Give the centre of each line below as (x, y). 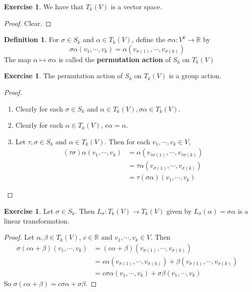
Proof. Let (19, 237)
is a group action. (195, 76)
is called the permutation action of (115, 59)
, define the (149, 39)
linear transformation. (37, 220)
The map (18, 59)
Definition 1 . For (32, 39)
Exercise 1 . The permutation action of (63, 76)
